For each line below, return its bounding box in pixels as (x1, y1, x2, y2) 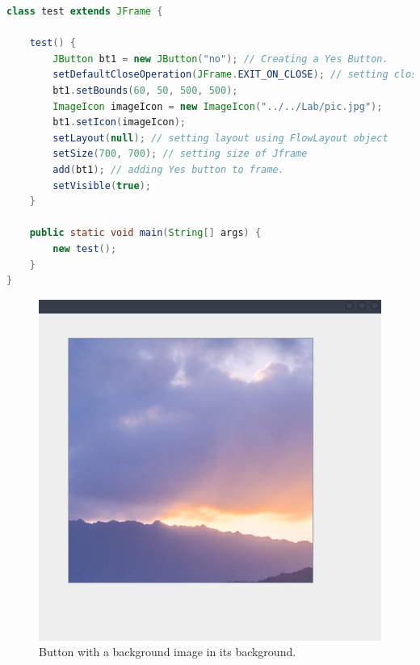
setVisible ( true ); (52, 179, 152, 192)
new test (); (52, 242, 117, 255)
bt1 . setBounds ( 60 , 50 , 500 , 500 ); (52, 84, 238, 96)
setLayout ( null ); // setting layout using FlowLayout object (52, 132, 388, 144)
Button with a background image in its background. (39, 643, 296, 660)
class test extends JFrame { (6, 6, 163, 17)
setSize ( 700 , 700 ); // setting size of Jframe (52, 148, 308, 160)
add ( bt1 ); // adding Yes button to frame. (52, 163, 284, 175)
